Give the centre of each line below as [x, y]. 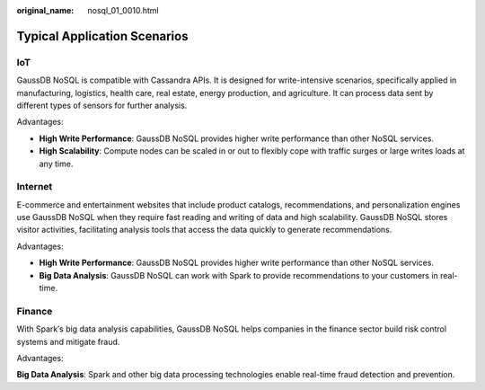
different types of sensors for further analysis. [102, 105]
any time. [56, 164]
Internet [35, 187]
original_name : [45, 10]
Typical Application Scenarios [102, 36]
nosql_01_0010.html [123, 10]
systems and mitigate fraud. [68, 341]
